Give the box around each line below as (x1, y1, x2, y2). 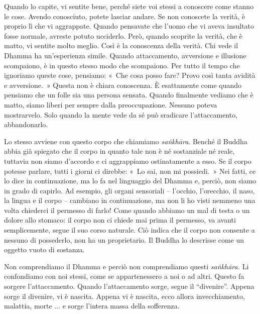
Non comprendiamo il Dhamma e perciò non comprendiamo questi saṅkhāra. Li (4, 261, 249, 271)
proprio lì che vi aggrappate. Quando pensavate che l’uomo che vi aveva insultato (4, 21, 254, 31)
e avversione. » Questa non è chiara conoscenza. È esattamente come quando (4, 79, 242, 90)
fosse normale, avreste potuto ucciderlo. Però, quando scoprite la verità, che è (4, 30, 242, 41)
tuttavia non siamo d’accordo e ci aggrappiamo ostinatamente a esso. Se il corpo (4, 155, 251, 166)
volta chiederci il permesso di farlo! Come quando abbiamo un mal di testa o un (4, 204, 250, 215)
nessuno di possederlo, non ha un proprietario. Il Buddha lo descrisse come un (4, 234, 244, 245)
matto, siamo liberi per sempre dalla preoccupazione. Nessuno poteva (4, 99, 217, 110)
